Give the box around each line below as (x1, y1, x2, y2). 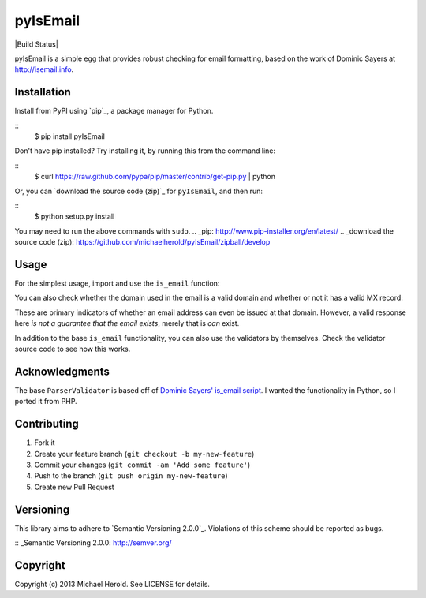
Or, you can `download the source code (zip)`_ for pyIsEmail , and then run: (14, 186, 263, 196)
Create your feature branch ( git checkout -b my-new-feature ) (34, 449, 255, 458)
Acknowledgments (14, 364, 110, 378)
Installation (14, 85, 71, 99)
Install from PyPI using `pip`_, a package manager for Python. (14, 107, 214, 116)
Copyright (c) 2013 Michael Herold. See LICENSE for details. (14, 579, 211, 589)
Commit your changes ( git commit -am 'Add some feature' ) (34, 460, 251, 469)
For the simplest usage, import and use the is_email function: (14, 278, 220, 288)
